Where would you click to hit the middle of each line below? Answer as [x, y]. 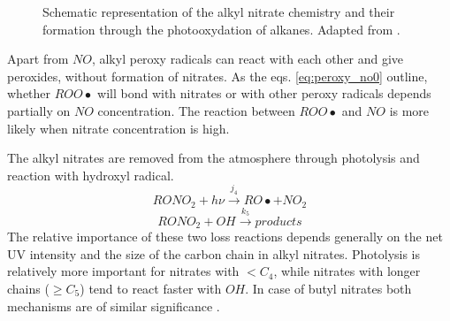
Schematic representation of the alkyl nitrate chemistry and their [219, 11]
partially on [39, 110]
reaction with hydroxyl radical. [91, 175]
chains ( [28, 288]
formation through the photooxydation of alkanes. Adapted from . [221, 29]
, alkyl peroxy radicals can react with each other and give [248, 59]
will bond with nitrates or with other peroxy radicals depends [264, 93]
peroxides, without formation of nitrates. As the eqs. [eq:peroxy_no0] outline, [217, 76]
